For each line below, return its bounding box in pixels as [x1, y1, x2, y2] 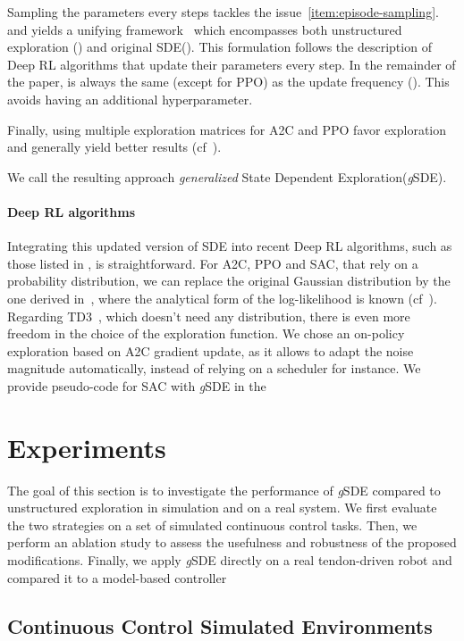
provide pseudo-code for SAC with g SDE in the [7, 376, 266, 395]
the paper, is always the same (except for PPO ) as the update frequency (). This [7, 72, 450, 91]
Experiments [7, 429, 166, 465]
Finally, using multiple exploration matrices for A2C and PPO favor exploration [7, 120, 447, 138]
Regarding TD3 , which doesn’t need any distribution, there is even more [7, 306, 410, 325]
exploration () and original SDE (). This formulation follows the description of [7, 37, 432, 56]
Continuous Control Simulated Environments [7, 612, 433, 639]
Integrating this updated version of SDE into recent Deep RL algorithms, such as [7, 237, 452, 255]
